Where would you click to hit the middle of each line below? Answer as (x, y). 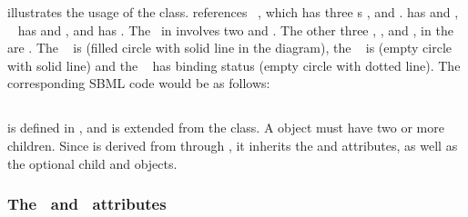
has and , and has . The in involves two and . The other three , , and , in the (235, 30)
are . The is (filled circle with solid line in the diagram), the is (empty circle (230, 48)
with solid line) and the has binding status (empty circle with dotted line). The (234, 65)
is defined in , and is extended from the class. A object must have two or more (226, 128)
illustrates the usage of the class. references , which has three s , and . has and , (233, 12)
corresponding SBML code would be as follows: (139, 83)
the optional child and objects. (92, 163)
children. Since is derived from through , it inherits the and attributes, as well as (233, 145)
